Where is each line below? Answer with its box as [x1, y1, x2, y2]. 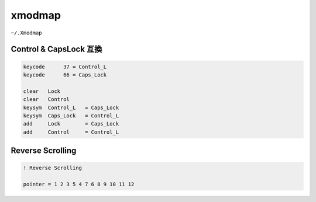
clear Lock [23, 88, 61, 95]
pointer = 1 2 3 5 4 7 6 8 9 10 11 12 [23, 181, 135, 188]
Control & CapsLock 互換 [11, 44, 102, 54]
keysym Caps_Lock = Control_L [23, 112, 119, 119]
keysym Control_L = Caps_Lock [23, 104, 119, 111]
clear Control [23, 96, 70, 103]
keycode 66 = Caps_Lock [23, 71, 107, 78]
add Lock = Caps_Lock [23, 120, 119, 127]
